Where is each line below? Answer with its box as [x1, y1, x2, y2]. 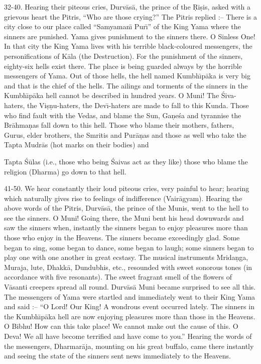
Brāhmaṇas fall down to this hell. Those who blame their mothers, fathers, [4, 120, 234, 130]
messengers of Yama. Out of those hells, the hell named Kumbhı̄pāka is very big [4, 70, 250, 81]
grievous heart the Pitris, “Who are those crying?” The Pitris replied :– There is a [4, 11, 257, 22]
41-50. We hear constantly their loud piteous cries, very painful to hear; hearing [4, 183, 249, 194]
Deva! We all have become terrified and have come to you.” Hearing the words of [4, 331, 252, 341]
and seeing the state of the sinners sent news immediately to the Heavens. [4, 350, 231, 361]
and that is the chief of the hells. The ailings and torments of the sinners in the [4, 80, 248, 90]
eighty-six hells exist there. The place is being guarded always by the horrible [4, 60, 242, 71]
